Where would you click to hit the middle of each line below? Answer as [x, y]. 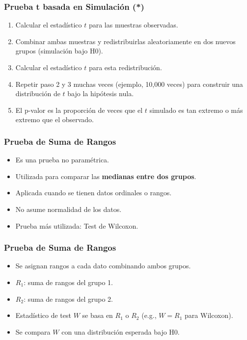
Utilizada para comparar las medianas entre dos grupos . [106, 176]
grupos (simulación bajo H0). [59, 51]
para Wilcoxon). [209, 315]
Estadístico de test [43, 315]
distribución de [38, 93]
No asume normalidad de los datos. [69, 209]
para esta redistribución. [125, 67]
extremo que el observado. [55, 119]
